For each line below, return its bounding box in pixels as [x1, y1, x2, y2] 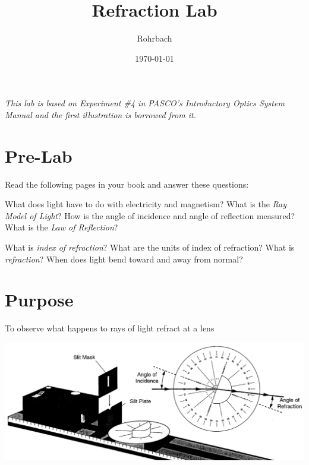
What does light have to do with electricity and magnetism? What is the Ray [5, 198, 287, 210]
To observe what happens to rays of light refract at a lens [5, 322, 215, 334]
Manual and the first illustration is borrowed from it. [5, 108, 196, 121]
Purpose [5, 287, 74, 312]
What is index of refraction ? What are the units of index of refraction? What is [5, 241, 295, 253]
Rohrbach [137, 32, 172, 45]
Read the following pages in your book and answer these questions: [5, 178, 249, 190]
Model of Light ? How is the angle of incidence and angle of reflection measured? [5, 209, 295, 222]
